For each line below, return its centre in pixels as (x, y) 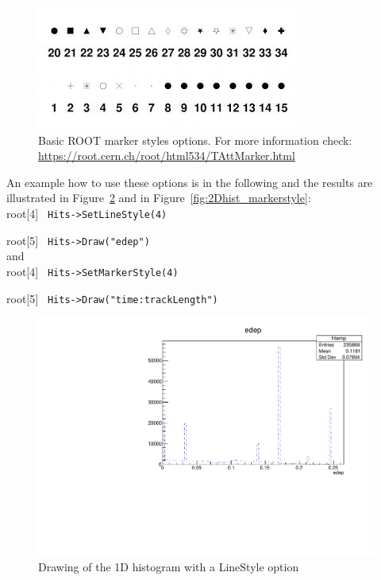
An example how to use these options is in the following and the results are (190, 182)
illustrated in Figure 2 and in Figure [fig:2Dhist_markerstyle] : (159, 198)
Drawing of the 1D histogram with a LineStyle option (169, 567)
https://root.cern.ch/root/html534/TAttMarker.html (167, 156)
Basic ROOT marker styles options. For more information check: (195, 140)
